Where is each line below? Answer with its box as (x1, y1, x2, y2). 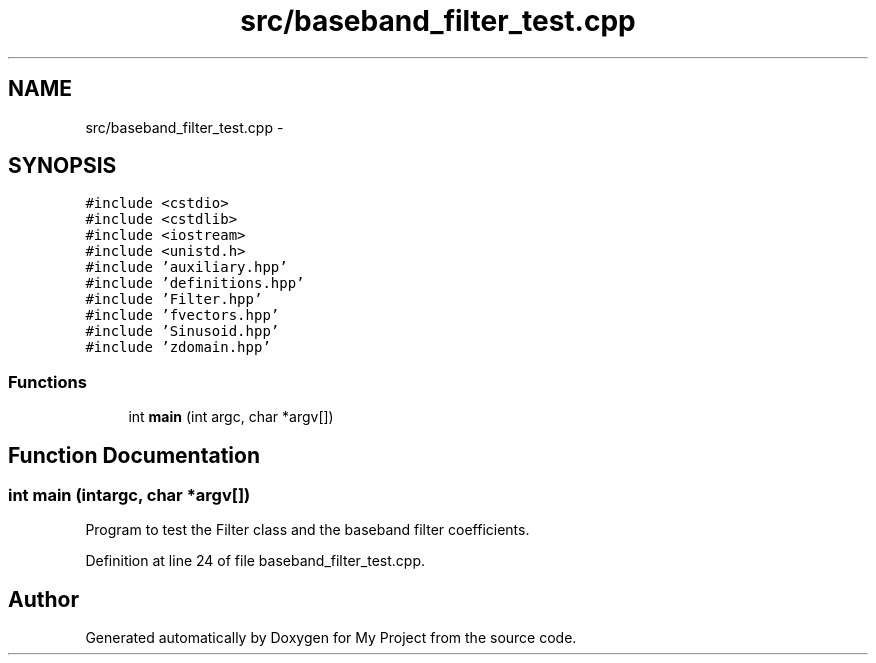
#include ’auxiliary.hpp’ (85, 259, 288, 276)
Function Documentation (8, 442, 260, 468)
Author (8, 586, 79, 612)
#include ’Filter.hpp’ (85, 291, 263, 308)
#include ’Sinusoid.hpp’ (85, 323, 280, 340)
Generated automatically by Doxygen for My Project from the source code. (85, 629, 577, 647)
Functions (8, 371, 87, 392)
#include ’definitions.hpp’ (85, 275, 305, 292)
